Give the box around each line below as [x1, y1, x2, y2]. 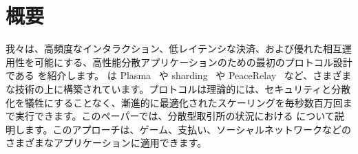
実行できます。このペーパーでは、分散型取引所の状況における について [14, 109, 335, 123]
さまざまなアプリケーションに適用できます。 [6, 135, 207, 150]
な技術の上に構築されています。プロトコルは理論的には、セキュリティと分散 [6, 81, 351, 96]
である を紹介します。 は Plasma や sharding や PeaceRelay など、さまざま [6, 68, 352, 82]
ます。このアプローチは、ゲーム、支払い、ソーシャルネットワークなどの [24, 122, 351, 136]
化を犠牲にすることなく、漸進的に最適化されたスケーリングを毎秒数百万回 [6, 95, 343, 109]
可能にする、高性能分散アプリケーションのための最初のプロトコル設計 [34, 54, 352, 69]
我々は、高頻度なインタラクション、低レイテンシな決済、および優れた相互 [6, 41, 342, 56]
